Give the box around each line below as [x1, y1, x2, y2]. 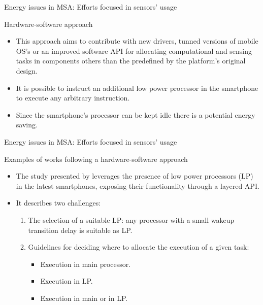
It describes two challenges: [16, 197, 101, 208]
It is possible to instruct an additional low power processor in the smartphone [16, 82, 258, 93]
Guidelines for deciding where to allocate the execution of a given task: [28, 242, 249, 252]
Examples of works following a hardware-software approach [4, 153, 188, 164]
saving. [16, 119, 38, 130]
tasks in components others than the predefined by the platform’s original [16, 55, 246, 66]
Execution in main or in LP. [40, 292, 128, 303]
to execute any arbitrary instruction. [16, 92, 130, 103]
